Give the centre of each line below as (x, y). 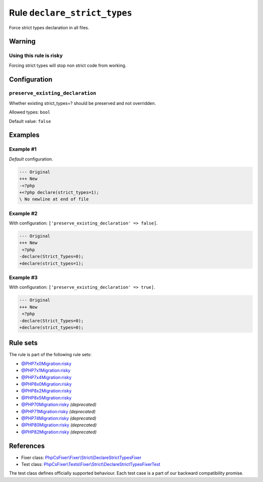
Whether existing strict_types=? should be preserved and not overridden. (83, 103)
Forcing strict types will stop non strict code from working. (68, 65)
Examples (24, 135)
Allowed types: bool (30, 112)
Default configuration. (31, 159)
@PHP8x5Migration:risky (46, 398)
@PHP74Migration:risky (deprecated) (59, 418)
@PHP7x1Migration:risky (46, 370)
